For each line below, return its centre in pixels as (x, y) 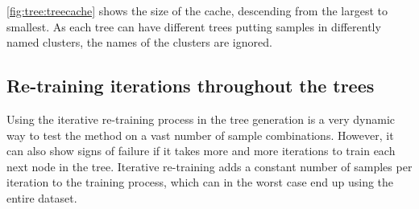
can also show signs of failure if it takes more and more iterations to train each (201, 151)
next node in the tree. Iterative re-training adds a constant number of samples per (209, 166)
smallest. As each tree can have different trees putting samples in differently (194, 26)
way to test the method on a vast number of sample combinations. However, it (200, 135)
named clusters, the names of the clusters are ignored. (139, 42)
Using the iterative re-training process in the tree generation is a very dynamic (201, 119)
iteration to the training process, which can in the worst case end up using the (200, 182)
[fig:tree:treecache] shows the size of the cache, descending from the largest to (197, 10)
